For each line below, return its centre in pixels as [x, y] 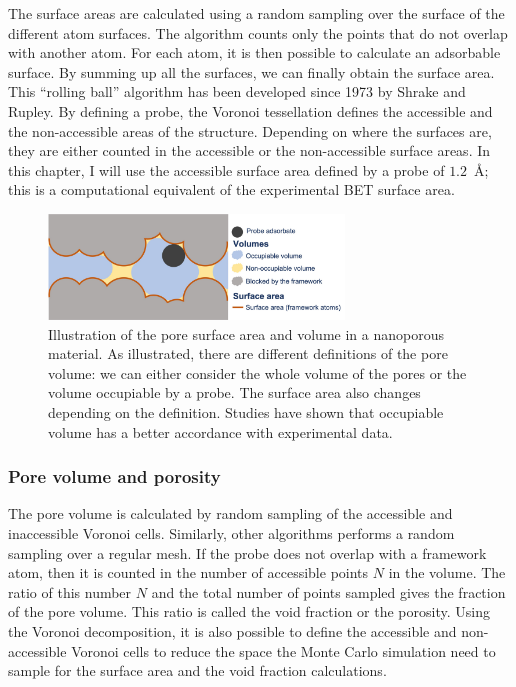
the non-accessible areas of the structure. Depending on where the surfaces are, [250, 130]
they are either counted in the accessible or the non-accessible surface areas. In [249, 150]
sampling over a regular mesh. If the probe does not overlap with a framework [247, 552]
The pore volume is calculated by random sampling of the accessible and [230, 513]
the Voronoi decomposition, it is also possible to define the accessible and [232, 630]
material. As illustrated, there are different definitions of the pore [248, 353]
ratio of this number [70, 591]
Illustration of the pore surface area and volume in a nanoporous [246, 333]
